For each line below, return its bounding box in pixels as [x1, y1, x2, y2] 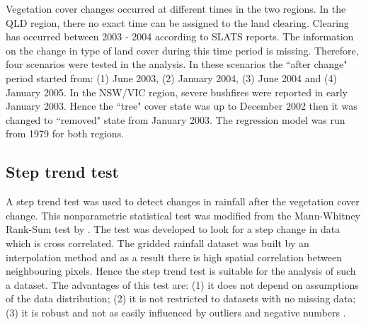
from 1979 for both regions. [6, 126, 125, 141]
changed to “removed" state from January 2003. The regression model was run [6, 112, 345, 127]
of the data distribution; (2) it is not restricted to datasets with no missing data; [6, 291, 356, 306]
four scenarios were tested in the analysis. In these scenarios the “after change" [6, 57, 348, 72]
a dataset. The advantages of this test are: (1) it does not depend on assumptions [6, 277, 359, 292]
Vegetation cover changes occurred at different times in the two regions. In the [6, 1, 346, 16]
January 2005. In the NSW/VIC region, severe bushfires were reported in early [6, 84, 348, 99]
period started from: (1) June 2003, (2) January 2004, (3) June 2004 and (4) [6, 70, 337, 85]
